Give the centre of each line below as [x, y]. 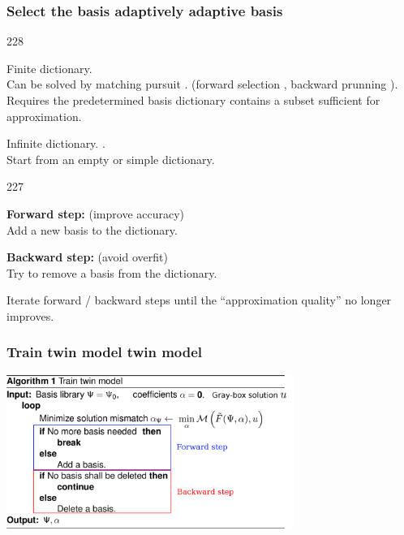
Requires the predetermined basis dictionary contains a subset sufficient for [193, 100]
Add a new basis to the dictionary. [92, 229]
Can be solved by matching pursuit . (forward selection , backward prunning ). [202, 84]
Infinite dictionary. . [56, 143]
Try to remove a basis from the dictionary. [112, 272]
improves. [30, 315]
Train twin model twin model [105, 352]
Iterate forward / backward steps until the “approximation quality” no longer [199, 300]
